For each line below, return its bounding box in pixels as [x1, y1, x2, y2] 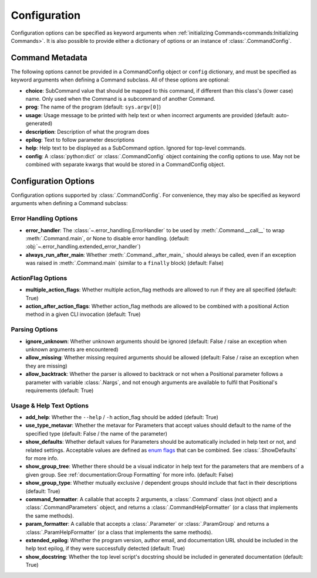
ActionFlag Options [11, 274, 68, 282]
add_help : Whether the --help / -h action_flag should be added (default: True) [25, 414, 218, 421]
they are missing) [25, 362, 68, 369]
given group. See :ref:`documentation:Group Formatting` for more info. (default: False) [25, 471, 234, 478]
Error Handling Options [11, 215, 78, 223]
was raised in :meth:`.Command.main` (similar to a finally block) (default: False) [25, 260, 224, 267]
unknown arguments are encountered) [25, 346, 119, 353]
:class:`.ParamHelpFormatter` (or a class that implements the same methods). [25, 528, 213, 536]
